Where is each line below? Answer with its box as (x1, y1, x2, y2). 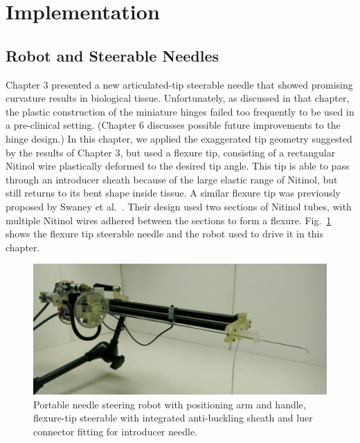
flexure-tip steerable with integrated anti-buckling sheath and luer (33, 410, 313, 425)
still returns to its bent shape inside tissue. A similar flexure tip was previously (6, 186, 341, 200)
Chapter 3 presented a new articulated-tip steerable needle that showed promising (6, 77, 353, 91)
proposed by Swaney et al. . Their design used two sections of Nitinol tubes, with (6, 199, 352, 213)
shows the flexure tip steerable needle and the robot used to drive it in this (6, 226, 324, 241)
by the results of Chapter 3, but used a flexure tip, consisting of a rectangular (6, 145, 336, 159)
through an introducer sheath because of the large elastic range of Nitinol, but (6, 172, 338, 186)
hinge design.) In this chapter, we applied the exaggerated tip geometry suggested (6, 131, 352, 145)
